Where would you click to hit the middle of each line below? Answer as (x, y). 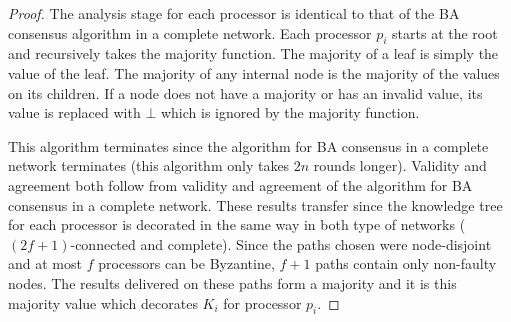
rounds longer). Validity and (400, 165)
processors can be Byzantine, (186, 263)
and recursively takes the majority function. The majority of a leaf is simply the (253, 53)
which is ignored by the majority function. (290, 112)
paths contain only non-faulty (406, 263)
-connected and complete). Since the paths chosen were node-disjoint (281, 243)
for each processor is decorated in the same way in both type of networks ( (237, 224)
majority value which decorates (103, 302)
